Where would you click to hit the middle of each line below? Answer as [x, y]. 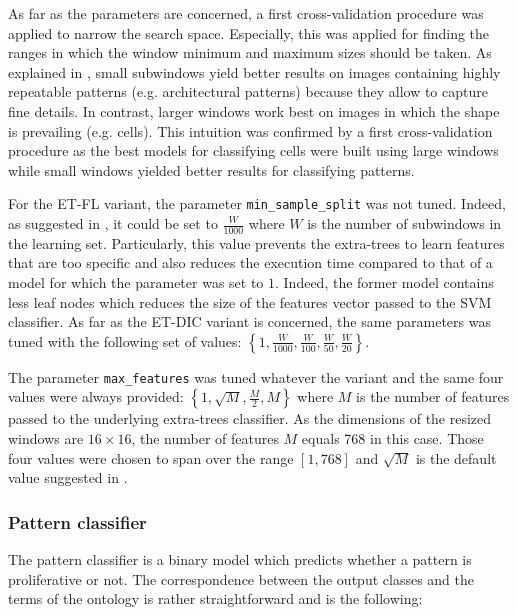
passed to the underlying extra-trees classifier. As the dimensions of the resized [250, 418]
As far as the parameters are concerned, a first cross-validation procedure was [246, 13]
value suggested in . [68, 477]
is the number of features [433, 396]
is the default [456, 457]
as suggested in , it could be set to [113, 223]
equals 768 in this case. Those [392, 438]
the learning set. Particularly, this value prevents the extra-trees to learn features [256, 242]
